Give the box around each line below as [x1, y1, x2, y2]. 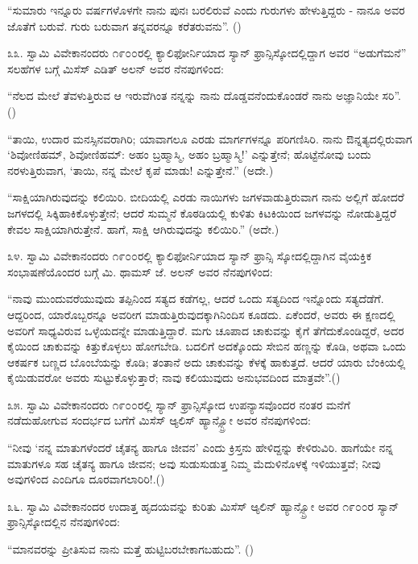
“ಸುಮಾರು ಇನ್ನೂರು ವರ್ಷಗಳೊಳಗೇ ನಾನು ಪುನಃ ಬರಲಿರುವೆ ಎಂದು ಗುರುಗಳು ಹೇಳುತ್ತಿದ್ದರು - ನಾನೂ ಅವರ [7, 2, 405, 18]
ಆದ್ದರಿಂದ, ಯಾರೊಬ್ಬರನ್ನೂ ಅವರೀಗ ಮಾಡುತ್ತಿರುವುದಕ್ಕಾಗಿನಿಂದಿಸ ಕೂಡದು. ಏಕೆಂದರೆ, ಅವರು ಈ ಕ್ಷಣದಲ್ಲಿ [7, 305, 395, 322]
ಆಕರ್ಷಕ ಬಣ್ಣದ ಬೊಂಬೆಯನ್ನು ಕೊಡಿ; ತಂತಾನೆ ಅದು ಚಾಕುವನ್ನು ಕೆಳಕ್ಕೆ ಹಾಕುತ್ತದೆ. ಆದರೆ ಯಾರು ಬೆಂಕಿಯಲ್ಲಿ [7, 353, 406, 370]
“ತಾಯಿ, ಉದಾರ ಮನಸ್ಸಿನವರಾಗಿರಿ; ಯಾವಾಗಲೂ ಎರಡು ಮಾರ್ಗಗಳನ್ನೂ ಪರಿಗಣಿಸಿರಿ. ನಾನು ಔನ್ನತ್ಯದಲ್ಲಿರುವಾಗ [7, 130, 412, 147]
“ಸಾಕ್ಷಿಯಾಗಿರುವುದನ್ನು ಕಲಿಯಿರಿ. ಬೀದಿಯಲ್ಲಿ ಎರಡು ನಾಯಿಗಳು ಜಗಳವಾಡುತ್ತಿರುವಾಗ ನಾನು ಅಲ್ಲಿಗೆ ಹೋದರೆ [7, 189, 404, 205]
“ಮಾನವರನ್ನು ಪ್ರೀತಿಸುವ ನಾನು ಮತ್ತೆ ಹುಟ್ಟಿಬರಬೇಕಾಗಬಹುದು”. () [7, 541, 255, 558]
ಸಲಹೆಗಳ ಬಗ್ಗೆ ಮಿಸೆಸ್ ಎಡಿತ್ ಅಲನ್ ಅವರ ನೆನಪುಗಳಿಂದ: [7, 60, 224, 77]
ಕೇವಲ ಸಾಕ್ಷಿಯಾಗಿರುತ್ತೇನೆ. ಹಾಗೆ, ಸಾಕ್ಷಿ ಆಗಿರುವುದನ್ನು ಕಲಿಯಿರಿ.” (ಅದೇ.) [7, 220, 279, 237]
